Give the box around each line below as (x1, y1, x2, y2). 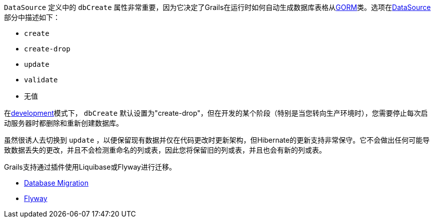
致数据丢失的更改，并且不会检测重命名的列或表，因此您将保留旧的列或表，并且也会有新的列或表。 (4, 146, 326, 154)
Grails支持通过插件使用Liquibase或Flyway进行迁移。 (4, 163, 176, 171)
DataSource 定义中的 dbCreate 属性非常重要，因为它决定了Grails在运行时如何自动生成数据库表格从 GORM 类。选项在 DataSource (4, 3, 431, 11)
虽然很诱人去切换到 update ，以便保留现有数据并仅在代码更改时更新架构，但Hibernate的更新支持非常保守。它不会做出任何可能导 (4, 136, 430, 144)
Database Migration (24, 179, 88, 187)
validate (24, 76, 58, 84)
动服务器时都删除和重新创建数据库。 (4, 119, 123, 127)
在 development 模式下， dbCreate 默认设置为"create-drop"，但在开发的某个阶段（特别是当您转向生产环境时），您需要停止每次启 (4, 109, 428, 117)
